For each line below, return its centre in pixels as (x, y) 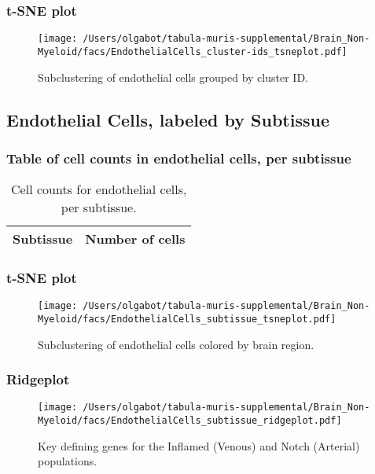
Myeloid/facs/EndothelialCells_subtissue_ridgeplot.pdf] (190, 421)
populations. (68, 461)
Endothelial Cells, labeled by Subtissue (168, 119)
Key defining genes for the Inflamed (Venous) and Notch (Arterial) (199, 445)
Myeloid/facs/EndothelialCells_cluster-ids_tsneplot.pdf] (193, 51)
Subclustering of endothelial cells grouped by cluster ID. (173, 77)
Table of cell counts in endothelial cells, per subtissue (179, 158)
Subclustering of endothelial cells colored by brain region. (176, 344)
